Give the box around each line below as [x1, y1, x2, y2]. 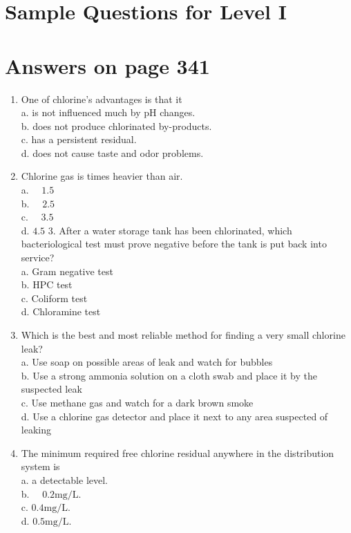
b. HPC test [21, 277, 73, 292]
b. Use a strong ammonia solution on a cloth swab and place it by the [21, 368, 317, 382]
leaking [21, 422, 51, 437]
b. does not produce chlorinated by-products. [21, 118, 212, 133]
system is [21, 459, 60, 474]
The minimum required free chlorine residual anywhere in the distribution [21, 445, 334, 460]
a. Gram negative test [21, 263, 113, 278]
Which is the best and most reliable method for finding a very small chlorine [21, 328, 345, 342]
